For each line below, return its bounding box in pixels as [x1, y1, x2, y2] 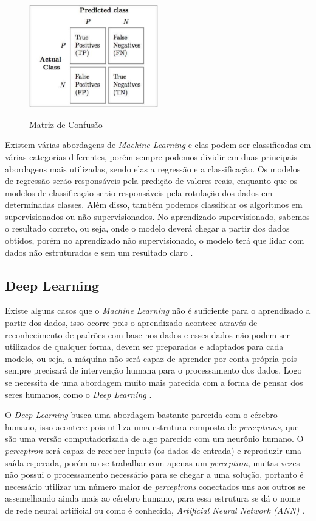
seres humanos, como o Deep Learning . [5, 388, 152, 400]
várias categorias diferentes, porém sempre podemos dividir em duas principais [5, 150, 298, 163]
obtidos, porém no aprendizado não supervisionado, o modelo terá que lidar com [5, 234, 304, 247]
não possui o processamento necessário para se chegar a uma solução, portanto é [5, 468, 304, 481]
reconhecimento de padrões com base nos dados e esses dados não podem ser [5, 328, 290, 341]
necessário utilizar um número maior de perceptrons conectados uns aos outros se [5, 480, 306, 492]
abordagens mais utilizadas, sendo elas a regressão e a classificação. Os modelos [5, 162, 301, 175]
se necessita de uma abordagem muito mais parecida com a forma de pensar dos [5, 376, 303, 389]
